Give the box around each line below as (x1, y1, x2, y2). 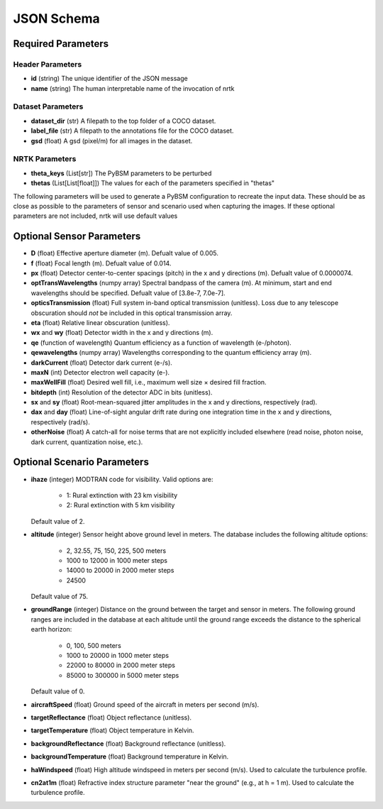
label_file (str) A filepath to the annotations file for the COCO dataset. (30, 126, 234, 135)
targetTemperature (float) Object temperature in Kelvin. (30, 726, 194, 734)
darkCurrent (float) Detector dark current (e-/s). (30, 358, 173, 367)
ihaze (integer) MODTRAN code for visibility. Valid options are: (30, 475, 213, 483)
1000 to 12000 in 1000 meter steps (66, 556, 168, 564)
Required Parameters (13, 38, 109, 50)
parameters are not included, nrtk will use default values (13, 211, 178, 220)
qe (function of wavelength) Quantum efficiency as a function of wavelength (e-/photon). (30, 338, 292, 347)
